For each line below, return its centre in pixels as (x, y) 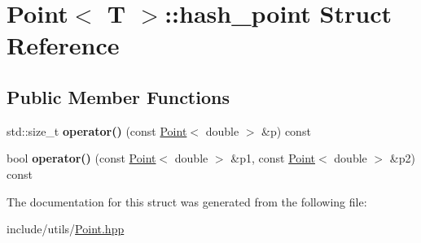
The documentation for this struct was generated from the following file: (187, 201)
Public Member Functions (118, 96)
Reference (63, 45)
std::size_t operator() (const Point (97, 130)
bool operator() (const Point (81, 158)
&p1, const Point (273, 158)
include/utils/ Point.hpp (66, 229)
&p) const (286, 130)
